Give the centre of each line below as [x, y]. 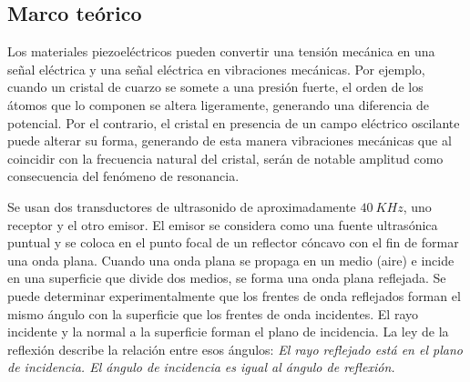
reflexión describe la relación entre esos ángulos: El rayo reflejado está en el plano [235, 349]
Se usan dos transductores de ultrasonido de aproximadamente [182, 206]
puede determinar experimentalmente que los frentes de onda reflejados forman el [234, 295]
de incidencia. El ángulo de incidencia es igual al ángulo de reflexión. [201, 367]
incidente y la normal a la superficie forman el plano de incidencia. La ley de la [228, 332]
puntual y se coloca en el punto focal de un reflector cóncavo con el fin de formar [233, 242]
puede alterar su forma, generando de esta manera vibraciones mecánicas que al [230, 141]
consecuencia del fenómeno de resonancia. [123, 176]
